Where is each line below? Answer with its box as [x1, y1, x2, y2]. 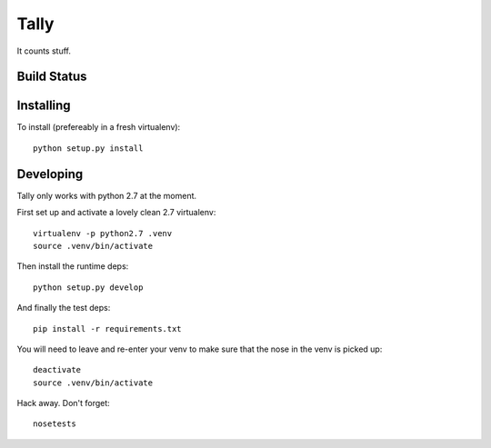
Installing [16, 98, 72, 114]
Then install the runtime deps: [16, 261, 129, 272]
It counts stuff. [16, 45, 72, 56]
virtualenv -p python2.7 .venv [33, 228, 173, 238]
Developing [16, 166, 84, 182]
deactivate [33, 364, 82, 375]
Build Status [16, 69, 87, 85]
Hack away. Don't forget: [16, 398, 111, 409]
